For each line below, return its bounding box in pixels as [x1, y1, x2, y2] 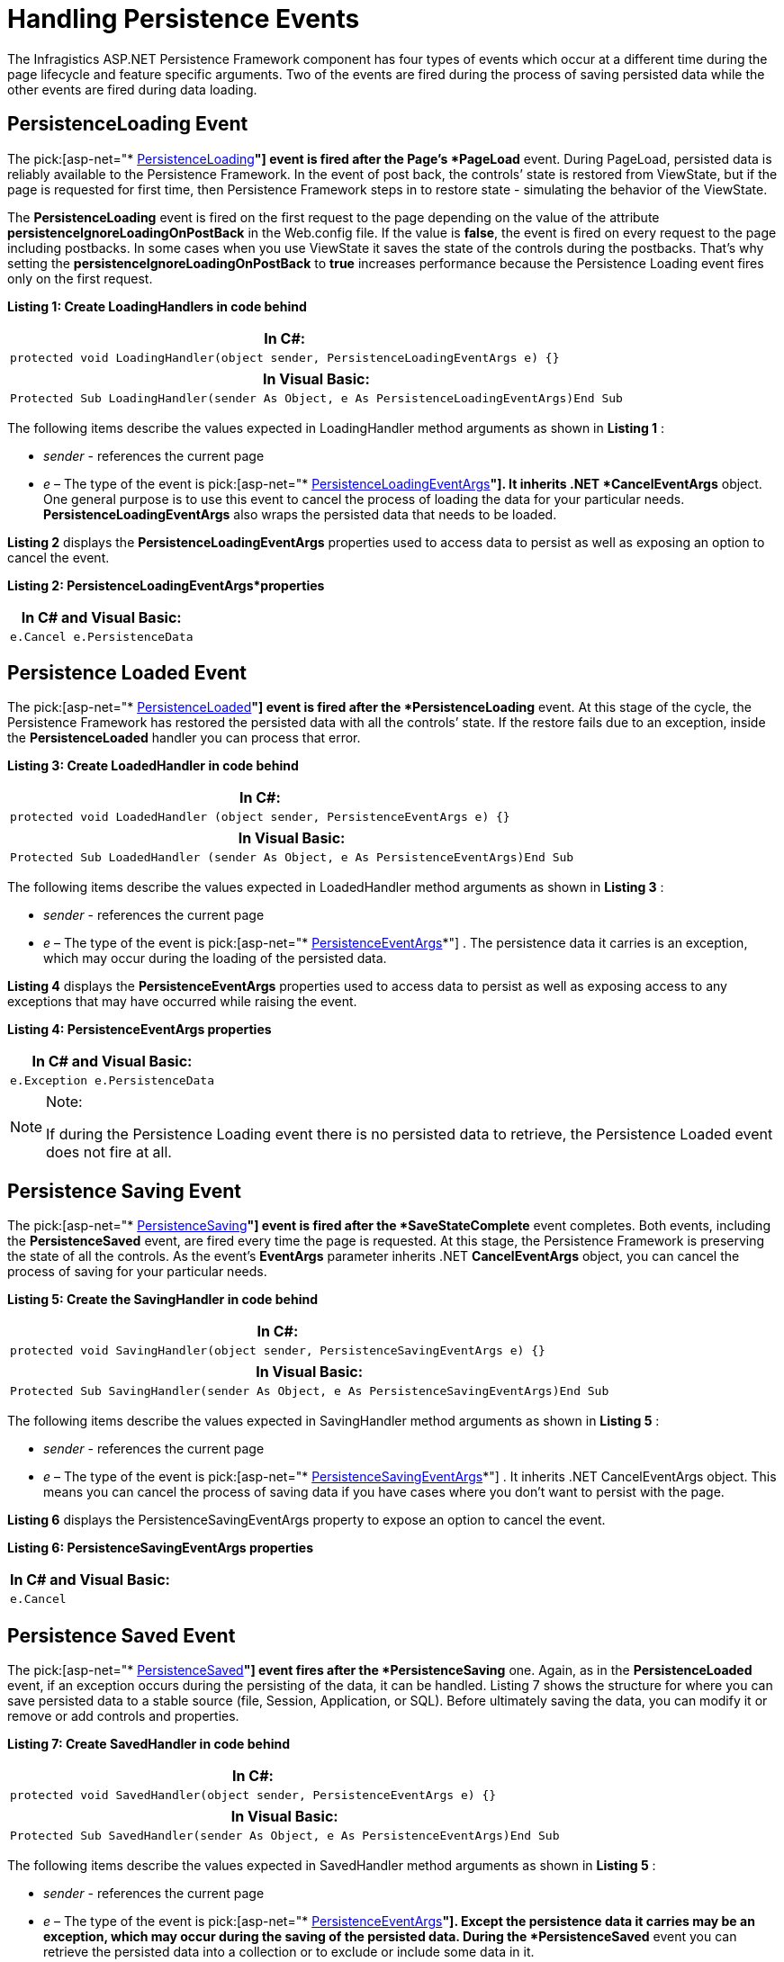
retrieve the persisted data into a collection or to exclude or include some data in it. [43, 1944, 535, 1960]
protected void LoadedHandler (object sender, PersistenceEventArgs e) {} [10, 810, 510, 824]
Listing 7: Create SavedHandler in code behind [7, 1736, 290, 1752]
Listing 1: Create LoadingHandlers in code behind [7, 298, 307, 314]
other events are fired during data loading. [7, 81, 257, 97]
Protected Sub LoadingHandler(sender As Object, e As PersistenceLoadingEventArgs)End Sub [10, 391, 623, 405]
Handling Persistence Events [7, 4, 360, 34]
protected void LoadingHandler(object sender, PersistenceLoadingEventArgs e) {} [10, 350, 560, 364]
